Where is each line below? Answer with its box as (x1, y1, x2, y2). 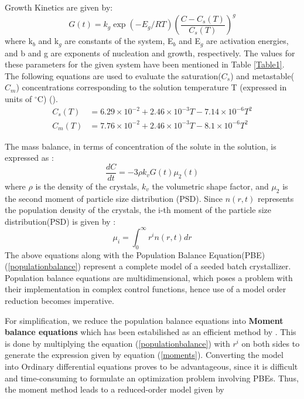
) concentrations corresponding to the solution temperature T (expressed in (16, 81, 287, 93)
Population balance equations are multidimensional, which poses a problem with (5, 271, 293, 283)
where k (5, 35, 33, 47)
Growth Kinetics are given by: (5, 1, 113, 13)
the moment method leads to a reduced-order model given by (5, 383, 224, 395)
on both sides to (241, 337, 300, 349)
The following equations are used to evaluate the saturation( (5, 69, 221, 82)
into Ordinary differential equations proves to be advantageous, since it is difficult (5, 360, 298, 373)
